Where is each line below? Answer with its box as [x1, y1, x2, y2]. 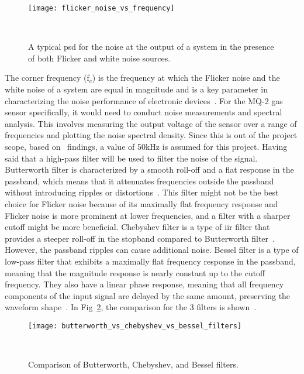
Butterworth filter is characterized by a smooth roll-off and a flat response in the [5, 163, 294, 176]
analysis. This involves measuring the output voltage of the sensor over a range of [5, 117, 297, 129]
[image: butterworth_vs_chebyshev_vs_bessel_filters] [28, 321, 242, 330]
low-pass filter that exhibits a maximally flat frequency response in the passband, [5, 255, 296, 267]
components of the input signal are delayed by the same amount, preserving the [5, 289, 291, 301]
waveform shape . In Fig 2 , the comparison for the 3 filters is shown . [5, 301, 257, 313]
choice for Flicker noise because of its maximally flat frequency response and [5, 197, 278, 210]
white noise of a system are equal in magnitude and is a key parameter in [5, 83, 268, 95]
